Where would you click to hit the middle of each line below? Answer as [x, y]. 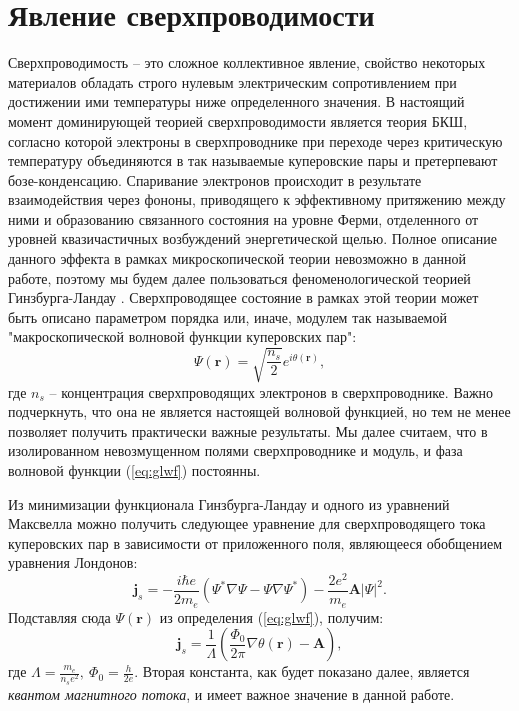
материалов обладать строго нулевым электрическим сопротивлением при [232, 81]
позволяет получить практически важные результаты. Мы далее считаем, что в [248, 430]
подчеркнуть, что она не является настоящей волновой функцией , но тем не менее [259, 411]
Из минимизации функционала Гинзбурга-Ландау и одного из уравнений [229, 503]
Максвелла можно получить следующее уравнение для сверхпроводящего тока [247, 523]
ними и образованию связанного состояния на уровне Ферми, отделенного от [243, 218]
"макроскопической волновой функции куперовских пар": [182, 336]
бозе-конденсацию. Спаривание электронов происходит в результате [215, 179]
